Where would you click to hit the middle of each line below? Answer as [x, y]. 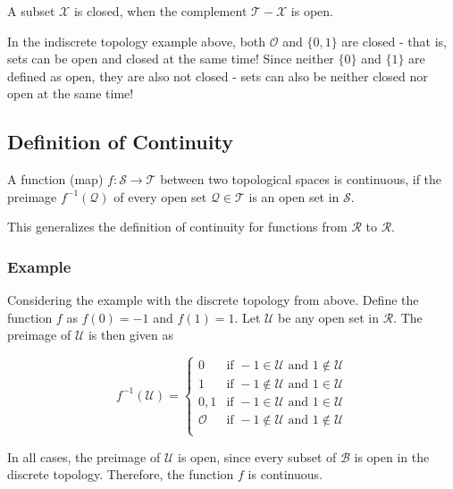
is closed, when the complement [160, 11]
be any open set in [328, 317]
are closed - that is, [394, 41]
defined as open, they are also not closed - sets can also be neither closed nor [218, 76]
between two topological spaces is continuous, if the [301, 179]
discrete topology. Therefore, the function [121, 474]
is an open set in [294, 196]
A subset [31, 11]
